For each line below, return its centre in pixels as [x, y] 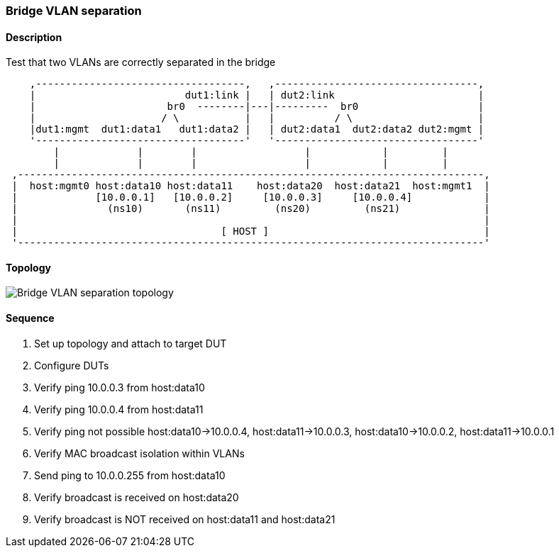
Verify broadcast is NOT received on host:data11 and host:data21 [185, 519]
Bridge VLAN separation [74, 11]
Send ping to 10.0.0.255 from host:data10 [130, 475]
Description [34, 37]
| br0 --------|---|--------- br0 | [257, 107]
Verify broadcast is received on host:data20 [137, 497]
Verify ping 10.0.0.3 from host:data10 [120, 387]
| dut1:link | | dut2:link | [257, 95]
